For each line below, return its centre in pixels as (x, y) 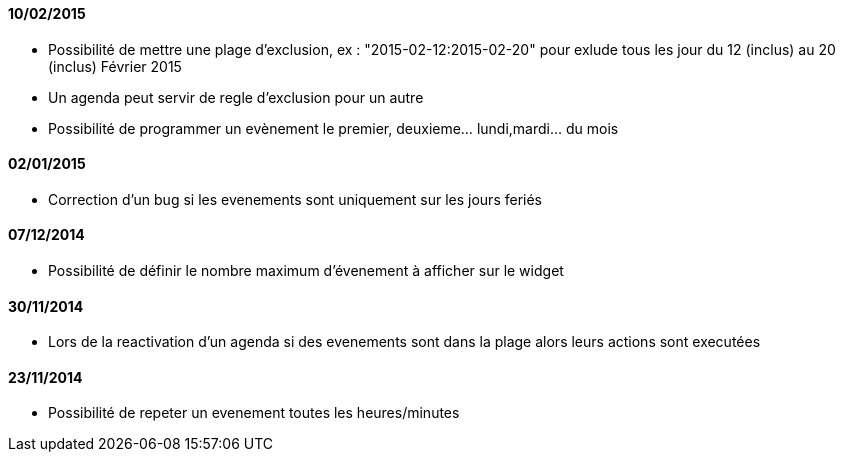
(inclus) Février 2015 (115, 66)
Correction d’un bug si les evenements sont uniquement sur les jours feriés (295, 199)
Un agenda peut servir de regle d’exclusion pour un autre (236, 97)
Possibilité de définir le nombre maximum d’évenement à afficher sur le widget (306, 271)
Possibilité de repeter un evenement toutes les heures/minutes (254, 413)
